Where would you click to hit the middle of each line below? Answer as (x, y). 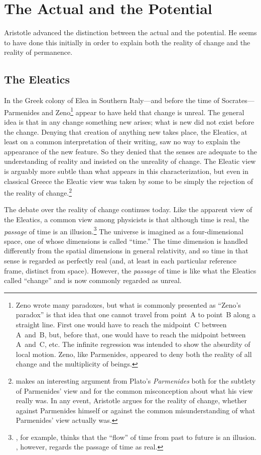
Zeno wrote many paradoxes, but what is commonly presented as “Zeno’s (128, 304)
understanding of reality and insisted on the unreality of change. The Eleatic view (130, 161)
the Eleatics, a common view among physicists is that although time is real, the (126, 219)
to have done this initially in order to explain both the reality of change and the (127, 42)
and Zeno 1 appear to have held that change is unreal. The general (143, 111)
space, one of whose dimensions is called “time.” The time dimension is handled (126, 241)
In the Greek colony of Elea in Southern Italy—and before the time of (112, 100)
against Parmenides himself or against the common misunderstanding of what (136, 410)
